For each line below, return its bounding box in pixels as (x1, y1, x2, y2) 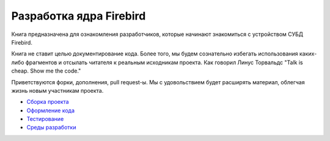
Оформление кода (26, 107, 75, 114)
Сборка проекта (26, 98, 70, 106)
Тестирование (26, 115, 64, 123)
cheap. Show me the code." (11, 67, 81, 74)
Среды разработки (26, 124, 76, 131)
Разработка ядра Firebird (11, 9, 146, 23)
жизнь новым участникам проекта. (11, 87, 104, 94)
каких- (299, 50, 317, 57)
